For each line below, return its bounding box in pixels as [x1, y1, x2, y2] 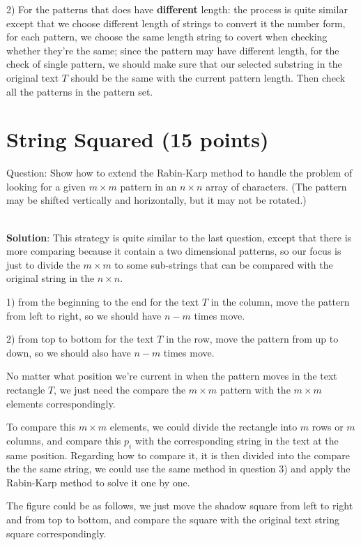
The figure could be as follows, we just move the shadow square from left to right [6, 498, 353, 513]
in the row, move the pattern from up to [166, 331, 339, 346]
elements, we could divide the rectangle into [109, 419, 298, 434]
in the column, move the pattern [210, 294, 350, 309]
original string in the [6, 271, 95, 285]
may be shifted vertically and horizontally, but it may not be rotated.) [6, 193, 307, 207]
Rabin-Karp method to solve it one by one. [6, 475, 190, 489]
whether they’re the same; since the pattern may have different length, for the [6, 43, 339, 57]
